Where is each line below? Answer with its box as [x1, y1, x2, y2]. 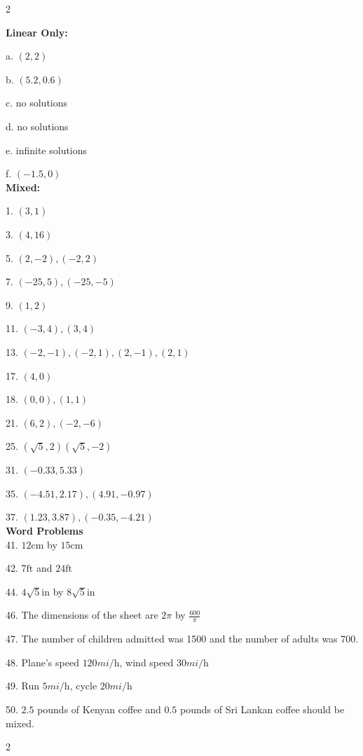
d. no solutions [6, 118, 69, 133]
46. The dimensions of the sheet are [6, 607, 158, 622]
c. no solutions [6, 95, 68, 110]
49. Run [6, 678, 40, 693]
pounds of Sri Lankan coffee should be [180, 702, 345, 717]
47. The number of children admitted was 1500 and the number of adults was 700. [6, 631, 359, 646]
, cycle [69, 678, 97, 693]
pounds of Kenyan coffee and [37, 702, 161, 717]
